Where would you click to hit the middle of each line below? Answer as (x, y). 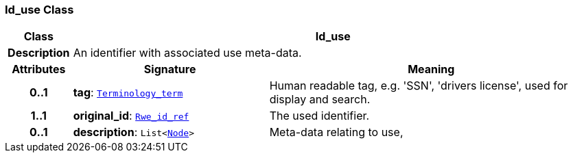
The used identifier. (319, 116)
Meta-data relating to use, (336, 132)
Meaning (431, 69)
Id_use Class (39, 10)
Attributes (39, 69)
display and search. (320, 100)
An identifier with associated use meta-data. (187, 53)
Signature (170, 69)
